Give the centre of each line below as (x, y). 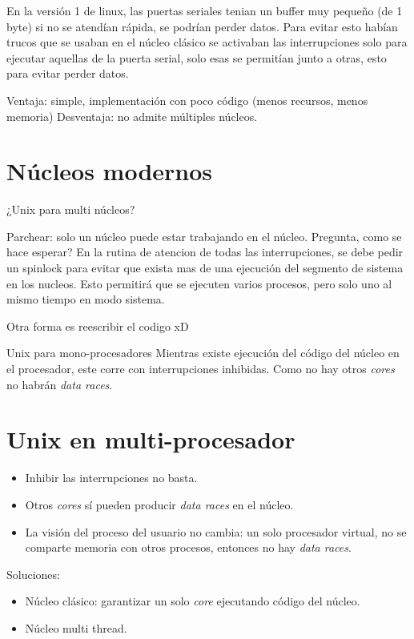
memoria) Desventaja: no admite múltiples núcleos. (132, 116)
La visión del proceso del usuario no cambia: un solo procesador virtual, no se (216, 531)
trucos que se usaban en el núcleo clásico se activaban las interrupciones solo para (207, 42)
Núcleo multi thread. (76, 627)
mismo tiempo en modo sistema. (86, 299)
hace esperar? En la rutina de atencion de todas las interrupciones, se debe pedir (205, 252)
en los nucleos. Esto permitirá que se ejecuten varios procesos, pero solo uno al (199, 283)
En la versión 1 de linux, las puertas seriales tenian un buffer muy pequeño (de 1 (205, 10)
